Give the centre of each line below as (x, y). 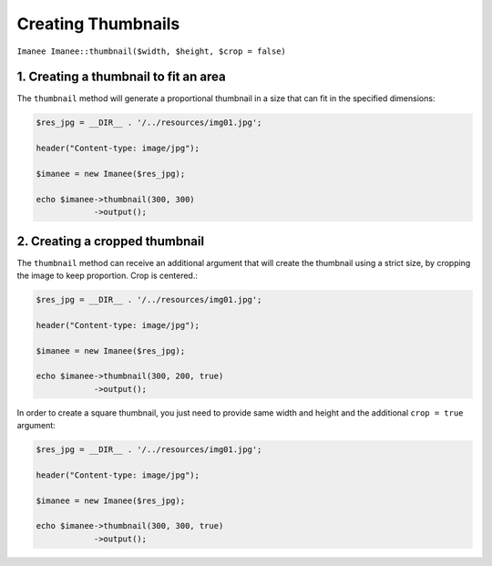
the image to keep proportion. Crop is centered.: (107, 276)
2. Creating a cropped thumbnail (111, 241)
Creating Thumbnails (98, 24)
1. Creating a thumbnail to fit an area (122, 77)
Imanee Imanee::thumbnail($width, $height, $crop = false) (152, 51)
